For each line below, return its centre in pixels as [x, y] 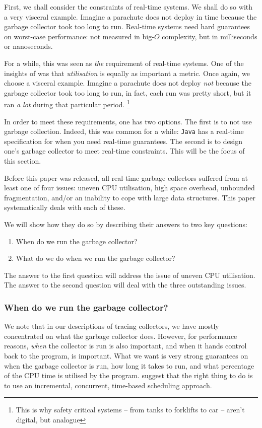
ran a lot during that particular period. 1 [67, 103]
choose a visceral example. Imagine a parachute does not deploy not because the [128, 83]
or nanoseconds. [28, 46]
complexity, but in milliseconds [210, 36]
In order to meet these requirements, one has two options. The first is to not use [128, 121]
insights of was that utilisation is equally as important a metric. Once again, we [127, 73]
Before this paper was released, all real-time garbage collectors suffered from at [126, 177]
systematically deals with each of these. [65, 207]
